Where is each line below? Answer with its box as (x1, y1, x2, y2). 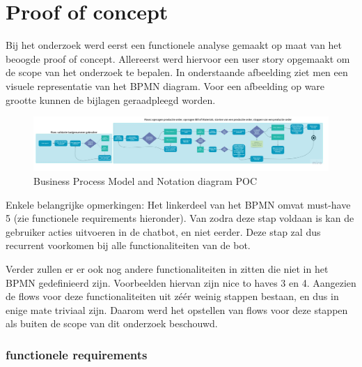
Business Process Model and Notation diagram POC (33, 173, 258, 188)
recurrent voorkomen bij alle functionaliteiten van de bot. (6, 238, 251, 253)
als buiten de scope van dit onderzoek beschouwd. (6, 316, 218, 331)
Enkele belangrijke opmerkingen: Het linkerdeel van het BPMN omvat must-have (6, 197, 351, 211)
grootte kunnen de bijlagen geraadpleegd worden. (6, 92, 216, 107)
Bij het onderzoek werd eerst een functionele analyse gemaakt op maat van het (6, 38, 343, 52)
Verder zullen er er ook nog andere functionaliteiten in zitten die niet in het (6, 261, 329, 276)
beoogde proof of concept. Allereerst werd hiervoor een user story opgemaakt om (6, 51, 350, 66)
